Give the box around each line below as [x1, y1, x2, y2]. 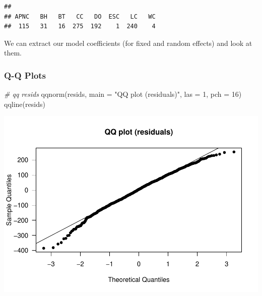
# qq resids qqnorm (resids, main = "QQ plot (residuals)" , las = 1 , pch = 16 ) [4, 89, 242, 99]
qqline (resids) [4, 98, 45, 109]
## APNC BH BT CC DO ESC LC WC [4, 13, 156, 20]
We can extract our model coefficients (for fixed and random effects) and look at [4, 37, 252, 48]
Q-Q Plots [4, 69, 46, 81]
